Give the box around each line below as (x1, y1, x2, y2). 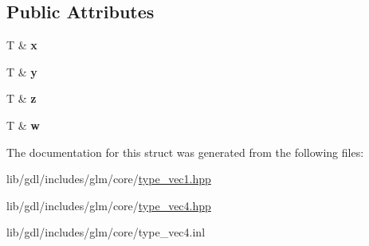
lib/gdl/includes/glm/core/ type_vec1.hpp (6, 170, 211, 187)
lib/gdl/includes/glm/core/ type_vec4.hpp (6, 197, 211, 213)
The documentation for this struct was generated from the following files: (6, 143, 364, 160)
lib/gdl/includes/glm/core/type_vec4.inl (6, 224, 206, 240)
